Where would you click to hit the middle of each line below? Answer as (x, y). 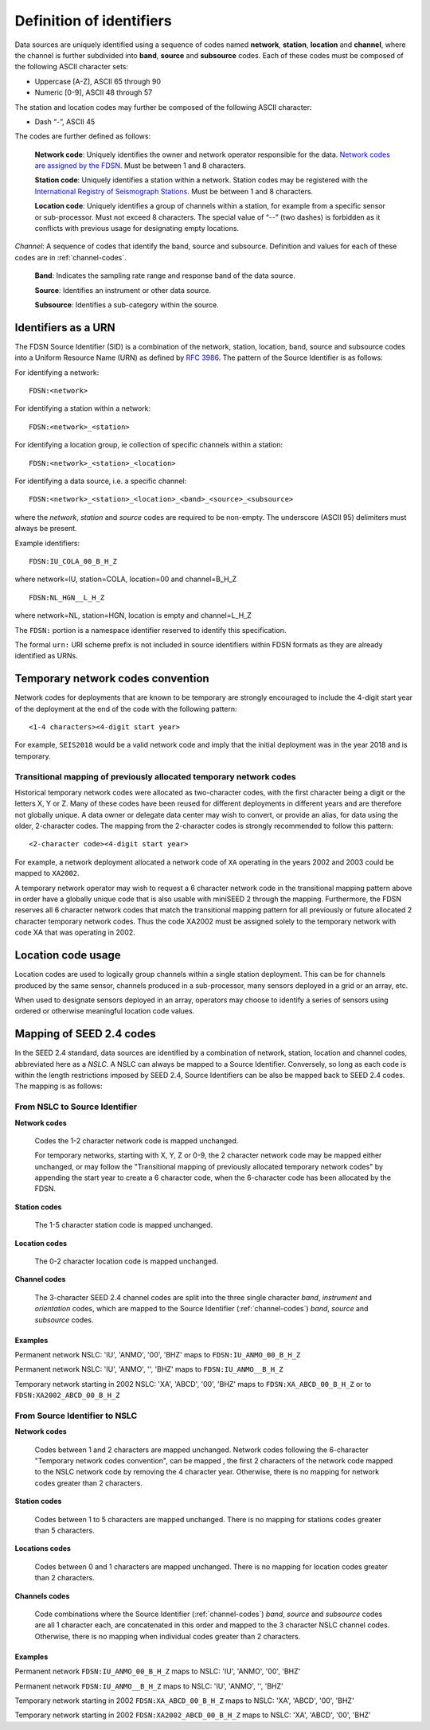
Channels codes (42, 1595)
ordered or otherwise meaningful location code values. (105, 1011)
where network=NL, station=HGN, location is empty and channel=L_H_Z (133, 615)
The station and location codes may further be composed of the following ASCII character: (163, 107)
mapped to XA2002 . (47, 873)
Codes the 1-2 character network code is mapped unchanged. (137, 1140)
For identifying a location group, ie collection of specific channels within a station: (149, 445)
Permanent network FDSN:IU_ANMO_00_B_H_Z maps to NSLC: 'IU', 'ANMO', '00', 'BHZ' (158, 1671)
